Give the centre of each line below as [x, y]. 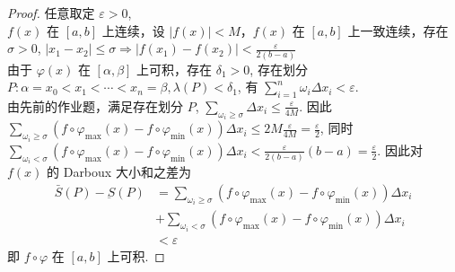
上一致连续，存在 [398, 30]
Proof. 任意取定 [51, 13]
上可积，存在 [175, 69]
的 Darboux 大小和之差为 [119, 172]
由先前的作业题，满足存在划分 [95, 105]
